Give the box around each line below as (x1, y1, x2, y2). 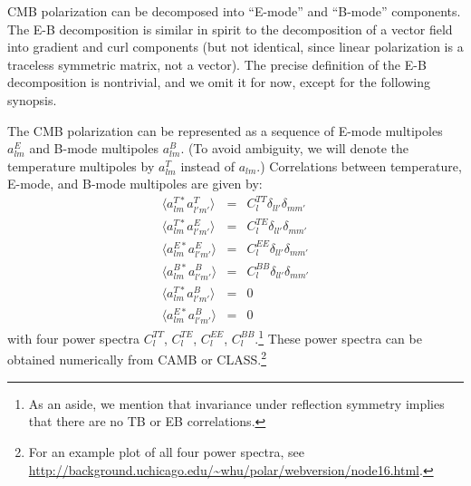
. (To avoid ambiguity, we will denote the (180, 139, 409, 158)
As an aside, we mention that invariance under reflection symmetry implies (28, 394, 445, 413)
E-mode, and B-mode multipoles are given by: (7, 174, 263, 193)
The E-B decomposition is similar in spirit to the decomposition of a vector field (7, 19, 453, 38)
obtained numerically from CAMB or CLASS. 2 (7, 347, 266, 369)
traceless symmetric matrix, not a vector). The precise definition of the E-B (7, 54, 427, 73)
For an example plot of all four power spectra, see (28, 442, 305, 461)
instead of (180, 156, 235, 175)
